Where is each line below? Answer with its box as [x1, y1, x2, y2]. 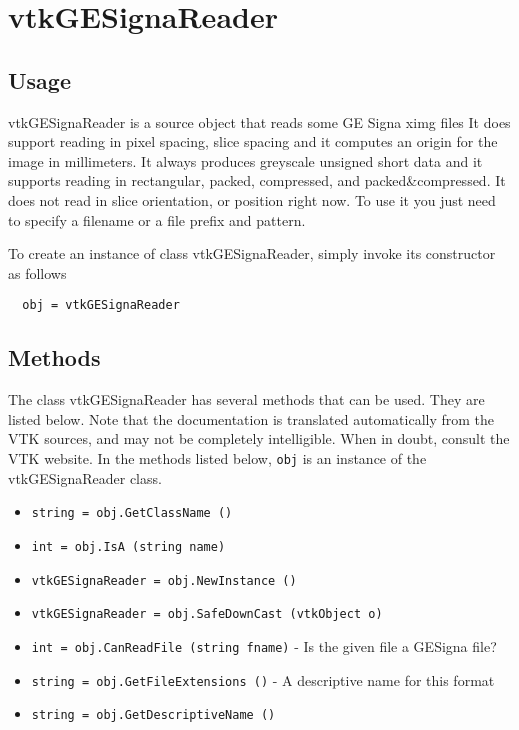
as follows [8, 262, 67, 283]
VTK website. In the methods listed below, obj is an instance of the [8, 447, 427, 468]
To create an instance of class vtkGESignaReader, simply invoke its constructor [8, 243, 496, 264]
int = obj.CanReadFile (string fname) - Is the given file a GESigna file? [31, 635, 497, 656]
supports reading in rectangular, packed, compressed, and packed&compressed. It [8, 170, 506, 191]
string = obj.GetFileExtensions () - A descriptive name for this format [31, 669, 495, 690]
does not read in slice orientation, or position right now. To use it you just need [8, 189, 496, 210]
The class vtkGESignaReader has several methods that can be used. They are [8, 389, 485, 410]
